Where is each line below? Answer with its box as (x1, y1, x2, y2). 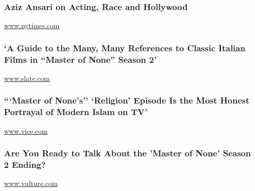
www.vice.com (4, 125, 48, 136)
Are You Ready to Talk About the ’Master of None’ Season (4, 147, 251, 159)
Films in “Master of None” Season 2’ (4, 53, 157, 65)
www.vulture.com (4, 178, 58, 188)
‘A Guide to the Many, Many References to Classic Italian (4, 41, 245, 54)
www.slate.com (4, 72, 50, 83)
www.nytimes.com (4, 20, 60, 31)
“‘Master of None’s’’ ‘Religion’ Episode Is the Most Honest (4, 94, 249, 107)
